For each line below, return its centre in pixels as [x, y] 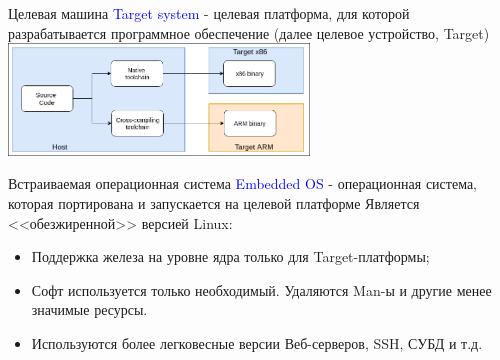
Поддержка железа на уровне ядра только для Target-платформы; [230, 256]
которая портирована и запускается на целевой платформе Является [214, 202]
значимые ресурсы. [89, 309]
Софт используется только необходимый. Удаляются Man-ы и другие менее [261, 289]
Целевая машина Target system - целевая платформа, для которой [209, 13]
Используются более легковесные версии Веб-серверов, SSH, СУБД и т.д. [257, 342]
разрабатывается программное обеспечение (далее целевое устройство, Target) [249, 32]
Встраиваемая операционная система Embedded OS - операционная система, [243, 183]
